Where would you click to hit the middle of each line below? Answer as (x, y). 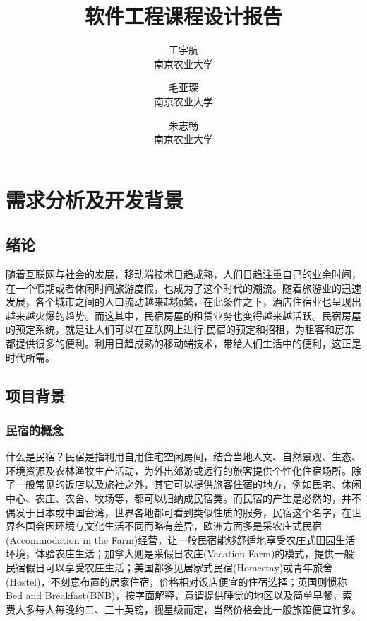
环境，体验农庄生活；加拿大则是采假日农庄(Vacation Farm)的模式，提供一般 (180, 553)
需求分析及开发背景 (95, 199)
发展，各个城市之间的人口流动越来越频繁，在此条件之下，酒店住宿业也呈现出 (183, 302)
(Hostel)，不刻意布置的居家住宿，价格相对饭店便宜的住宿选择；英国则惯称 (176, 581)
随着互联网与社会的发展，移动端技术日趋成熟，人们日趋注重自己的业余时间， (183, 274)
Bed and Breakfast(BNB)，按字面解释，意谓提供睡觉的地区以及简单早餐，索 (179, 595)
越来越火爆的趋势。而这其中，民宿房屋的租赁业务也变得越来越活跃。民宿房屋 (183, 315)
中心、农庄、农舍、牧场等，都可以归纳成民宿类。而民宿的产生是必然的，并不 (183, 498)
